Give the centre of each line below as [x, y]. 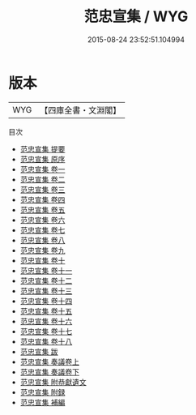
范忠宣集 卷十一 [46, 270]
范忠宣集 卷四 [43, 199]
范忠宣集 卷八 [43, 240]
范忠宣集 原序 [43, 159]
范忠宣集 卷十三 [46, 291]
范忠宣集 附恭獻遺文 [53, 382]
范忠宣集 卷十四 [46, 301]
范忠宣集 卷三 [43, 189]
